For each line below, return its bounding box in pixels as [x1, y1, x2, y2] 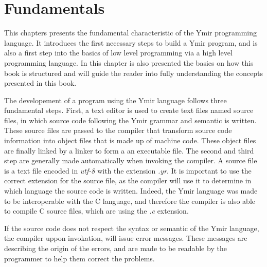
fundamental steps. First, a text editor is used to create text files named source [4, 105, 254, 116]
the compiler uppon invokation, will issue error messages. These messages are [4, 233, 247, 243]
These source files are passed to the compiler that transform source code [4, 125, 232, 136]
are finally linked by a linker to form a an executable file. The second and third [4, 145, 254, 156]
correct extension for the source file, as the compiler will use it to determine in [4, 175, 252, 186]
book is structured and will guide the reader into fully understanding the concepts [4, 67, 263, 78]
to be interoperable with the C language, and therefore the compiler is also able [4, 195, 256, 206]
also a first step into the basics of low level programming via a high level [4, 47, 233, 58]
